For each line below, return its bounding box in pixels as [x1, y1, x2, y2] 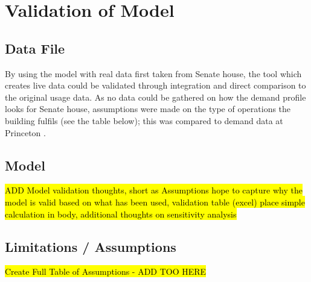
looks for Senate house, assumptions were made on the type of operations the [5, 102, 291, 115]
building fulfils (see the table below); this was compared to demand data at [5, 114, 283, 127]
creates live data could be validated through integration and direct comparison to [5, 79, 306, 92]
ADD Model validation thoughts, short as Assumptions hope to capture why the [5, 184, 303, 196]
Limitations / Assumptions [5, 237, 176, 255]
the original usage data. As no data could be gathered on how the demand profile [5, 90, 306, 103]
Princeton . [5, 126, 46, 139]
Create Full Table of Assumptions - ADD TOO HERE [5, 265, 207, 278]
